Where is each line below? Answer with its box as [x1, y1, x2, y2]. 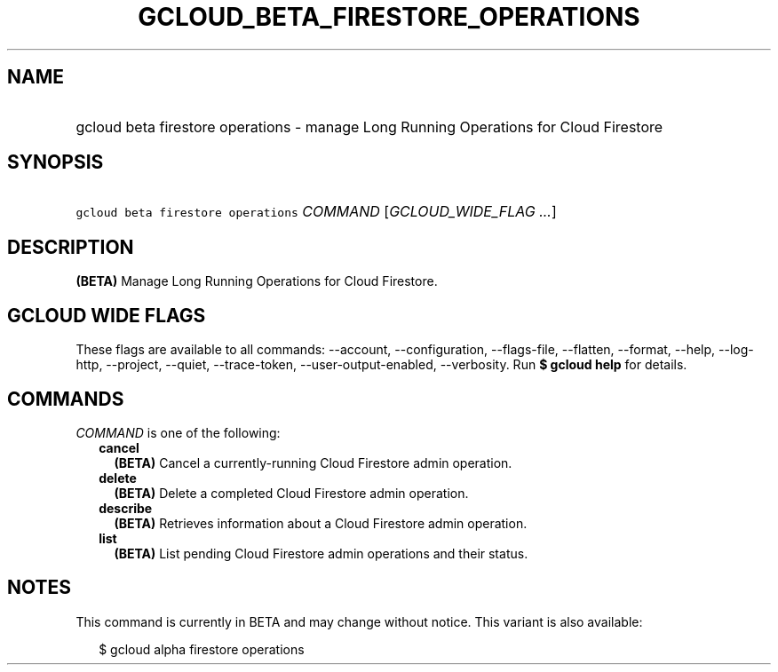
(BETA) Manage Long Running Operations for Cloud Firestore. [75, 273, 438, 289]
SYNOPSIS [7, 151, 104, 174]
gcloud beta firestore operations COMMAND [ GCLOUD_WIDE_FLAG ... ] [75, 202, 557, 221]
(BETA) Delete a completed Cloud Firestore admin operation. [114, 485, 469, 501]
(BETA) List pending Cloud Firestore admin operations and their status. [114, 545, 528, 561]
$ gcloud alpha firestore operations [99, 641, 305, 657]
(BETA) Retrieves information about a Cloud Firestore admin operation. [114, 515, 528, 531]
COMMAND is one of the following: [75, 424, 281, 440]
